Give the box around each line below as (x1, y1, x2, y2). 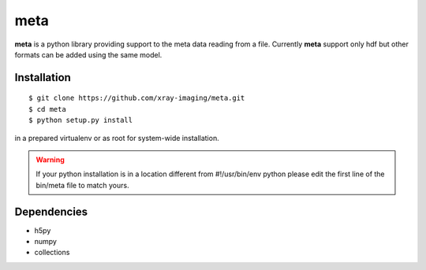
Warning (35, 154, 65, 165)
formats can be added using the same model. (14, 50, 163, 59)
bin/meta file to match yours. (35, 180, 129, 190)
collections (34, 248, 70, 257)
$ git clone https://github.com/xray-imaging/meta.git (28, 94, 245, 102)
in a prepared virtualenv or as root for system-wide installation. (14, 133, 220, 142)
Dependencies (14, 205, 88, 218)
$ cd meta (28, 105, 66, 113)
